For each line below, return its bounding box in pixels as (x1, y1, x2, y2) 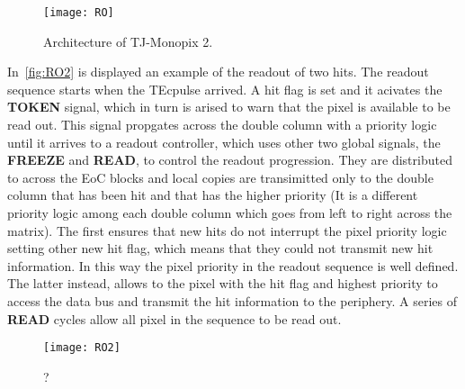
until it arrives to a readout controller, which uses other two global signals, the (7, 132, 441, 151)
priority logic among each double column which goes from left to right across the (7, 204, 452, 222)
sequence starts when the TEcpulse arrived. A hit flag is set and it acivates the (7, 79, 443, 98)
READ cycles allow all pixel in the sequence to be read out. (7, 309, 342, 328)
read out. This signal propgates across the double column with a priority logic (7, 115, 437, 134)
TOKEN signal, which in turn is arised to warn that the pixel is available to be (7, 97, 451, 116)
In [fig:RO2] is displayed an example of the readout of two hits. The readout (7, 62, 429, 81)
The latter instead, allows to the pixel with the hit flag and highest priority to (7, 274, 438, 293)
